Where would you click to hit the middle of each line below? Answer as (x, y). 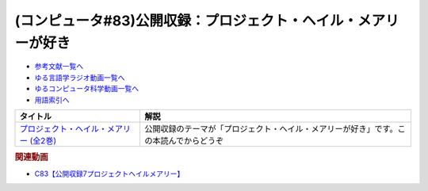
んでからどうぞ (196, 140)
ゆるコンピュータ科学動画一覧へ (86, 89)
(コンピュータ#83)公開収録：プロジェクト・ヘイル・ (186, 21)
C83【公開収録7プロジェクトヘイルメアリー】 (109, 174)
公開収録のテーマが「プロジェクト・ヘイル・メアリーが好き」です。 (271, 128)
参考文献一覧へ (59, 67)
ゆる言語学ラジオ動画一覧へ (80, 77)
